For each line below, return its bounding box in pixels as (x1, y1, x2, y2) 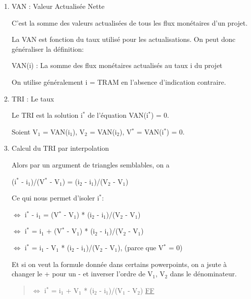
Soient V (11, 126, 38, 136)
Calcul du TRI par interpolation (11, 143, 109, 153)
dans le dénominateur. (170, 268, 237, 279)
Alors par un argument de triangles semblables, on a (11, 159, 170, 169)
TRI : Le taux (11, 93, 54, 103)
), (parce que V (117, 242, 164, 252)
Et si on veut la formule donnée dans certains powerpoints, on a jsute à (11, 259, 227, 269)
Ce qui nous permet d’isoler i (11, 193, 99, 203)
